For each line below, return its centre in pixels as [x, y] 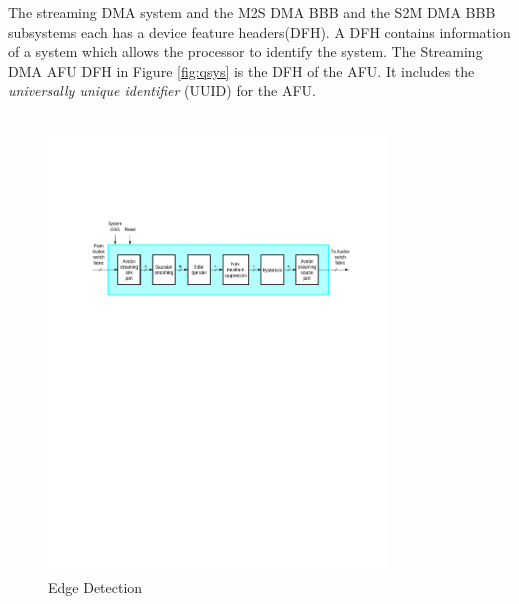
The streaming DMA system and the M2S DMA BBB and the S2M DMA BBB [252, 12]
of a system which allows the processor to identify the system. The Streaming [245, 51]
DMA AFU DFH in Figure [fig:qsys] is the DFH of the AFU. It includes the [241, 70]
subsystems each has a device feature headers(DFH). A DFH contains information [259, 31]
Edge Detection [95, 587]
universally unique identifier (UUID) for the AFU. [162, 90]
